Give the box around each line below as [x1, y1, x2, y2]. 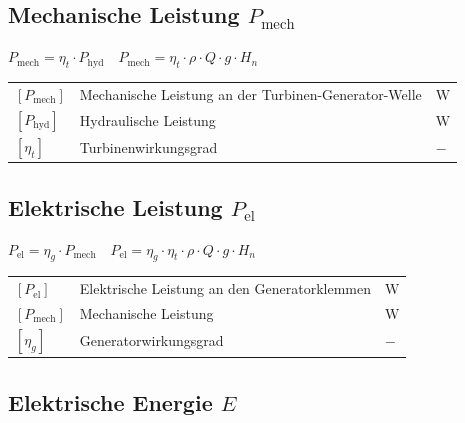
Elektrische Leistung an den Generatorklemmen [79, 278, 372, 299]
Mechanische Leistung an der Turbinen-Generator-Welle [79, 83, 422, 104]
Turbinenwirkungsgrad [79, 137, 218, 158]
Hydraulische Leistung [79, 109, 216, 130]
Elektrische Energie [8, 386, 213, 417]
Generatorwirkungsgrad [79, 330, 224, 351]
